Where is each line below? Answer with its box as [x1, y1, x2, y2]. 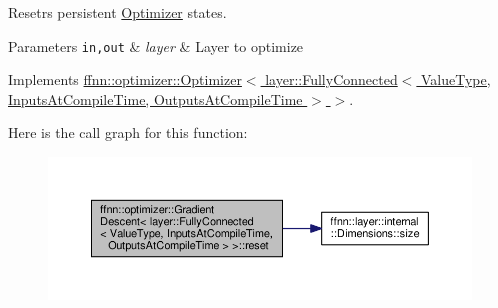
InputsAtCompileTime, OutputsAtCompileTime [8, 88, 303, 109]
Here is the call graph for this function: [8, 122, 248, 143]
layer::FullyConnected [265, 69, 398, 90]
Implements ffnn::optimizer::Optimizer [8, 69, 242, 90]
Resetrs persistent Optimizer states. [8, 2, 227, 22]
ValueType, [421, 69, 491, 90]
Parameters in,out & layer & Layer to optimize [8, 35, 304, 56]
